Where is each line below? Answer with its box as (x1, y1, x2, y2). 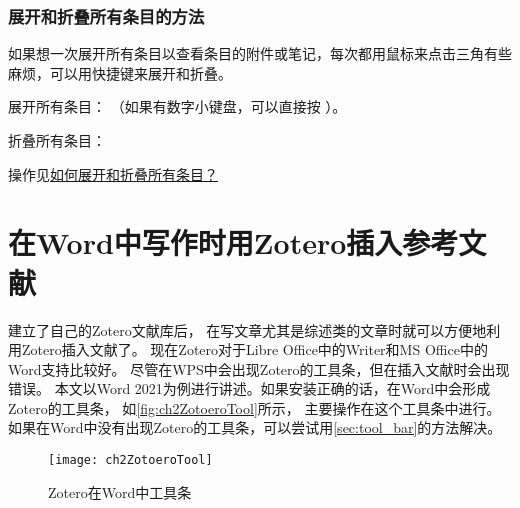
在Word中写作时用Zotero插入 (8, 222, 403, 263)
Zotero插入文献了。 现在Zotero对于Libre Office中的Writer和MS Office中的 (21, 339, 488, 360)
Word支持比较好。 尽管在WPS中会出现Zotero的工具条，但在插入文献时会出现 (8, 358, 510, 379)
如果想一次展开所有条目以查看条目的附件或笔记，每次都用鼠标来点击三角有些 (8, 43, 512, 64)
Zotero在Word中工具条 (48, 481, 192, 502)
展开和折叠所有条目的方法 (8, 3, 205, 28)
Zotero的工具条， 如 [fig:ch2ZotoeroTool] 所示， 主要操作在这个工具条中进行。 (8, 397, 501, 418)
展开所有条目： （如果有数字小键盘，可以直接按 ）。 (8, 96, 347, 117)
